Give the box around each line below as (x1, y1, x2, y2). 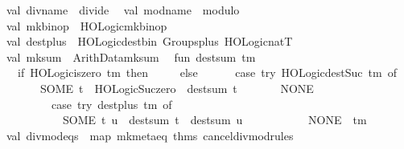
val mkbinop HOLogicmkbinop (6, 17, 167, 34)
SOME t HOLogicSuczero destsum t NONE (39, 79, 314, 96)
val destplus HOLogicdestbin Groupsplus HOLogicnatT (6, 33, 293, 50)
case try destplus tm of (51, 95, 172, 112)
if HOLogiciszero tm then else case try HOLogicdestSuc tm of (17, 64, 397, 81)
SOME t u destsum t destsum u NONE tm (62, 111, 367, 128)
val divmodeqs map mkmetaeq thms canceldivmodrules (6, 127, 294, 143)
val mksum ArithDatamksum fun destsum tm (6, 48, 256, 65)
